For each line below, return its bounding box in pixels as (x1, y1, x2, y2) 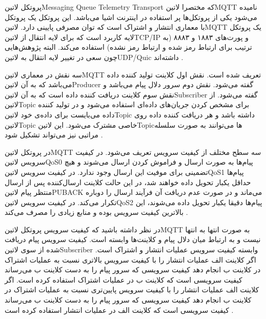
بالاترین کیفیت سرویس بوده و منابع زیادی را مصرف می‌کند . (5, 207, 188, 217)
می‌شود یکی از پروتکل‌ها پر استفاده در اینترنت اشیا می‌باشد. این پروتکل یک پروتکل (5, 11, 257, 22)
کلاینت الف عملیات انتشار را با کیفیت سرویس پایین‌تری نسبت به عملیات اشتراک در (5, 284, 259, 295)
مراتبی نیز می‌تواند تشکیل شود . (5, 129, 103, 140)
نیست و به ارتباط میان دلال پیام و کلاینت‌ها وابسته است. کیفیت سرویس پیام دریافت (5, 234, 261, 245)
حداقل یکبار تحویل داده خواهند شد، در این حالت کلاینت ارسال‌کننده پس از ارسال (5, 176, 251, 187)
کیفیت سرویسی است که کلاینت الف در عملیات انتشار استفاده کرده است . (5, 304, 234, 315)
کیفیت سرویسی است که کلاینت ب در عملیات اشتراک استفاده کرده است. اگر (5, 274, 242, 285)
